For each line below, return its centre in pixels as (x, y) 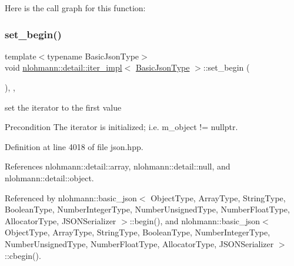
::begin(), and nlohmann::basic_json (195, 220)
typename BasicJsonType (93, 56)
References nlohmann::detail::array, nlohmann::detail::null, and (118, 166)
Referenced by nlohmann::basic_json (71, 197)
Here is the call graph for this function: (75, 8)
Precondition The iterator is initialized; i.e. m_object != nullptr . (121, 127)
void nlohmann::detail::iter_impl (64, 67)
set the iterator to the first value (63, 107)
